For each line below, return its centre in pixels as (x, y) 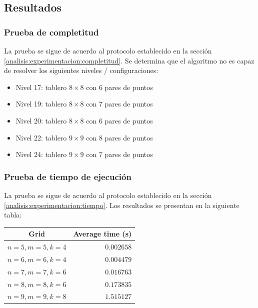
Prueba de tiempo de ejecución (68, 176)
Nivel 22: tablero (41, 137)
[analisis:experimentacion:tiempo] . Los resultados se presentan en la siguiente (122, 205)
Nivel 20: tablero (41, 120)
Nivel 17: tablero (41, 87)
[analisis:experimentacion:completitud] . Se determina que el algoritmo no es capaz (129, 60)
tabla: (13, 215)
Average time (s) (102, 234)
